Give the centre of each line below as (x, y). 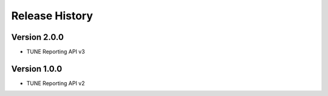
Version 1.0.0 (37, 69)
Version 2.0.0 (37, 37)
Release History (52, 16)
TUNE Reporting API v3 (56, 52)
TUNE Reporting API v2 (56, 83)
